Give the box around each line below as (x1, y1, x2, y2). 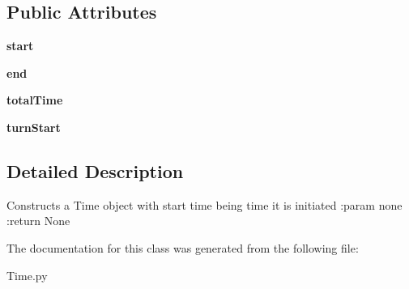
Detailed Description (6, 158, 184, 183)
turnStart (6, 118, 61, 135)
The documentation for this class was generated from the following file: (6, 239, 359, 256)
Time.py (6, 266, 48, 283)
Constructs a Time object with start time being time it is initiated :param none (6, 196, 403, 213)
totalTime (6, 91, 63, 108)
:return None (6, 212, 70, 229)
